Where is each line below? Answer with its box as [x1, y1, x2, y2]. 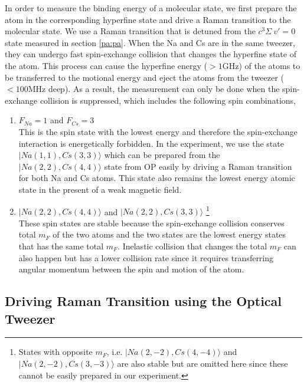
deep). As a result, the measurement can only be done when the [48, 83, 280, 95]
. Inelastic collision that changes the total [117, 239, 267, 252]
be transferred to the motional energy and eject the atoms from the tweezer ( [5, 71, 284, 83]
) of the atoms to [239, 59, 301, 71]
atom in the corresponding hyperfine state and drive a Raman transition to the [5, 13, 291, 25]
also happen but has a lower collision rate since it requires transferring [18, 251, 274, 264]
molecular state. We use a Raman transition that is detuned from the [5, 25, 256, 37]
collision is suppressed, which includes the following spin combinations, [40, 94, 296, 106]
